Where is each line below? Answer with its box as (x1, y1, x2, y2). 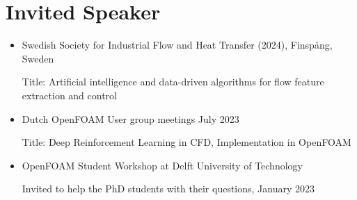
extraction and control (22, 87, 118, 102)
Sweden (22, 51, 54, 65)
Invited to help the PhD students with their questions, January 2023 (22, 181, 315, 196)
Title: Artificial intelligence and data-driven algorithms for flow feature (22, 74, 324, 89)
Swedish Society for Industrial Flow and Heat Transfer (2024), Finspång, (22, 37, 333, 52)
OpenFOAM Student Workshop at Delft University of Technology (22, 158, 303, 172)
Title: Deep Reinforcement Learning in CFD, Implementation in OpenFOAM (22, 135, 351, 149)
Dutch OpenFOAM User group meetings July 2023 (22, 111, 239, 126)
